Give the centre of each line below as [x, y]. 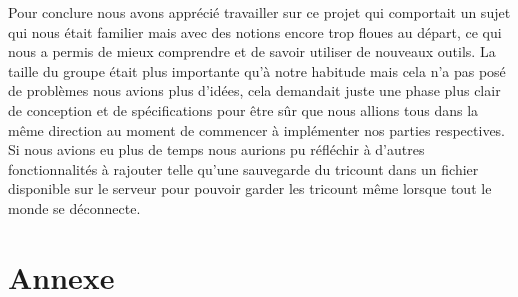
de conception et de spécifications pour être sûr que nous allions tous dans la [243, 109]
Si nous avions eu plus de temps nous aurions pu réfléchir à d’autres [216, 149]
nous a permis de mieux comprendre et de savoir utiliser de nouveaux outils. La [252, 51]
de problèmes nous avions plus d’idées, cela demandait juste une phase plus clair [254, 90]
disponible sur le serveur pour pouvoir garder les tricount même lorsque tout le [250, 188]
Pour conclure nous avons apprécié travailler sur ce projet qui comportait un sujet [259, 12]
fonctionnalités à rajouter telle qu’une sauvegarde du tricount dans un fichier [243, 168]
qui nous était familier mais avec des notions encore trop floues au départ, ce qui [255, 31]
